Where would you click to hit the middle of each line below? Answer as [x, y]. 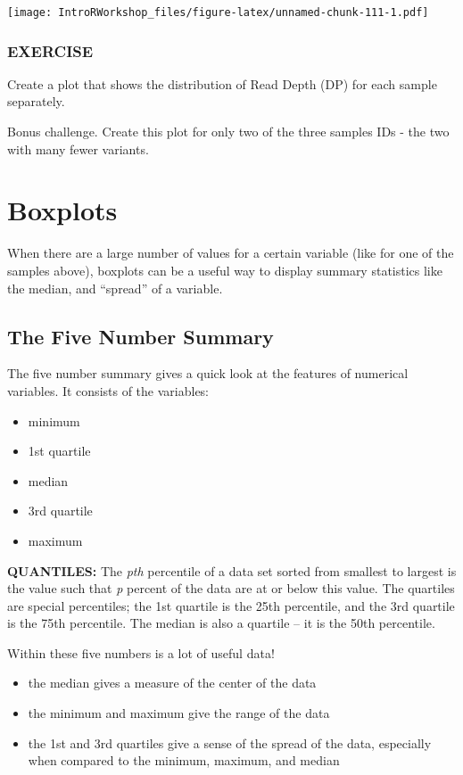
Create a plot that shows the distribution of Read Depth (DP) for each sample [222, 83]
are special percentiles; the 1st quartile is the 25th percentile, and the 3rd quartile [231, 605]
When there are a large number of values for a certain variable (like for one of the [231, 253]
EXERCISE [50, 50]
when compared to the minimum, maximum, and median [184, 760]
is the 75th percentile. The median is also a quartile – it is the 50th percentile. [221, 623]
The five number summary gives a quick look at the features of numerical [208, 373]
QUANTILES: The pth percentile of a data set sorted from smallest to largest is [232, 570]
